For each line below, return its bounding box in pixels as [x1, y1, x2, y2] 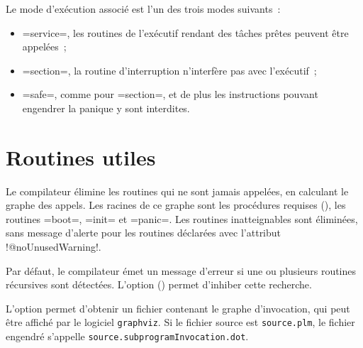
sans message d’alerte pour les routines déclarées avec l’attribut [6, 225, 281, 240]
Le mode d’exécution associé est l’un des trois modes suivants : [6, 1, 281, 16]
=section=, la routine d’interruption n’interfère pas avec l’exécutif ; [22, 62, 317, 77]
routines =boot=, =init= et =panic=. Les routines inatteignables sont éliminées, [6, 211, 358, 226]
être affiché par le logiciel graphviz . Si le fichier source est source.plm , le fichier [6, 315, 355, 330]
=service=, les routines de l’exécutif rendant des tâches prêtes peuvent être [22, 25, 349, 40]
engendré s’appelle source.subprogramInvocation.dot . [6, 329, 249, 344]
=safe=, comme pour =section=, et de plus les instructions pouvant [22, 87, 318, 102]
